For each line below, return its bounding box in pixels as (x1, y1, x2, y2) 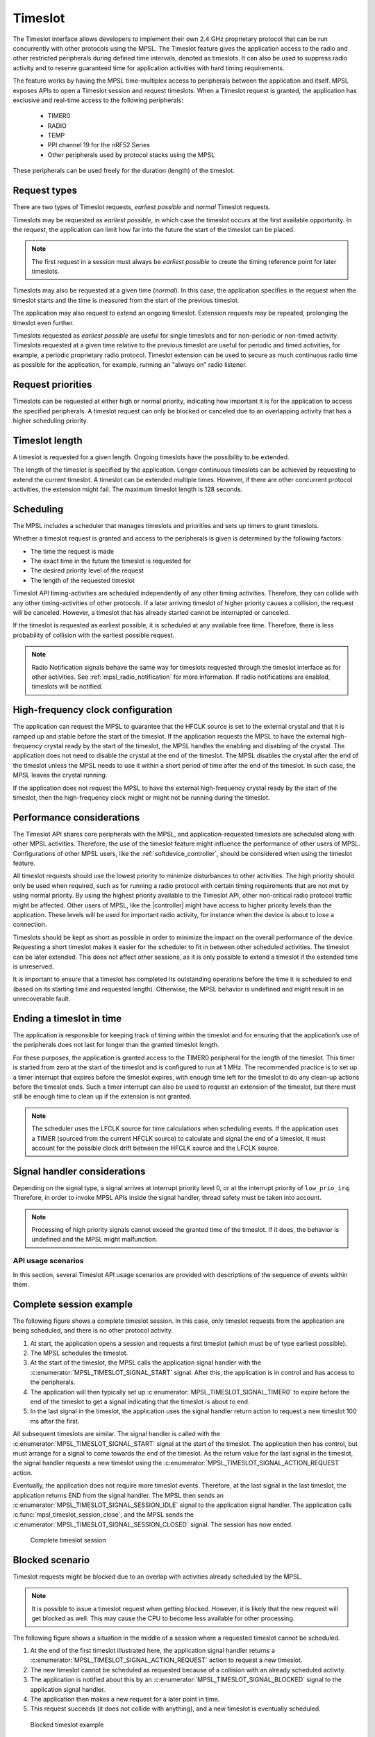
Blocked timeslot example (30, 1720, 104, 1729)
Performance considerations (12, 812, 140, 823)
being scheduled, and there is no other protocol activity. (12, 1326, 174, 1335)
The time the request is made (30, 547, 115, 555)
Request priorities (12, 379, 92, 390)
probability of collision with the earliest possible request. (12, 631, 175, 639)
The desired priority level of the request (30, 566, 144, 575)
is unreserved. (12, 962, 54, 971)
